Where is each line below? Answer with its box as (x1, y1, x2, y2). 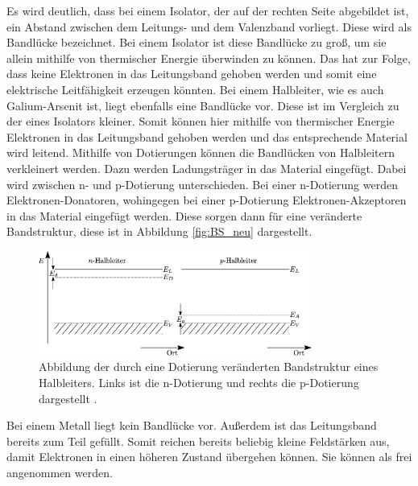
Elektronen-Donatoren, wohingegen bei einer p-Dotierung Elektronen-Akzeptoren (6, 192, 407, 208)
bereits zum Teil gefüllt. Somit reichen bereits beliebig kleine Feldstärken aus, (6, 432, 390, 449)
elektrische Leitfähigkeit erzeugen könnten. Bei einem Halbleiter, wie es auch (6, 80, 384, 97)
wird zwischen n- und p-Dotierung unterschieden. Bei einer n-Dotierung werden (6, 175, 398, 192)
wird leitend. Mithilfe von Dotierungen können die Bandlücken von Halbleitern (6, 144, 395, 161)
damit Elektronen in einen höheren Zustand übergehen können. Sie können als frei (6, 448, 412, 465)
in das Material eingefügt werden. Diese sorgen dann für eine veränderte (6, 207, 362, 224)
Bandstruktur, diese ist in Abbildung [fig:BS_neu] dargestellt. (6, 223, 312, 240)
